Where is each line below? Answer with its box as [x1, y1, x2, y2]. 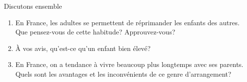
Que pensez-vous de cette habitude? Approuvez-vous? [15, 27, 176, 37]
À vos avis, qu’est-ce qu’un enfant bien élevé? [15, 43, 151, 53]
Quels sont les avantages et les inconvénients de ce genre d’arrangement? [15, 68, 231, 79]
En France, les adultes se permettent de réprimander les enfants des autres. [15, 17, 240, 27]
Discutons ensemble [4, 1, 62, 11]
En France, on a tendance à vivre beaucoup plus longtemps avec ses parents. [15, 59, 244, 69]
